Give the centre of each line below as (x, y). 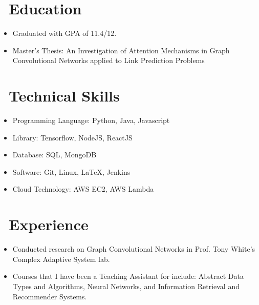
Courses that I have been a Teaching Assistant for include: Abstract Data (128, 276)
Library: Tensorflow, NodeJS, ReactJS (72, 137)
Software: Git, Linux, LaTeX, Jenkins (71, 171)
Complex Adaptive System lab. (61, 259)
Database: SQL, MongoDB (55, 155)
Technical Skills (64, 96)
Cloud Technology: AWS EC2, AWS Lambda (83, 189)
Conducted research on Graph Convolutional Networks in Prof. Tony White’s (134, 249)
